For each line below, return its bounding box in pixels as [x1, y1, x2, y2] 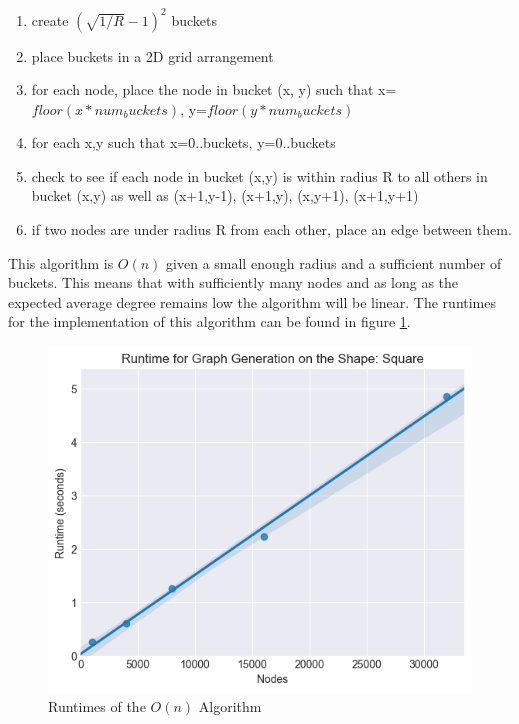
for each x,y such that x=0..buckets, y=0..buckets [31, 132, 336, 153]
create [31, 9, 69, 30]
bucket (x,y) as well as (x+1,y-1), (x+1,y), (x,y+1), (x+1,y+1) [31, 185, 419, 206]
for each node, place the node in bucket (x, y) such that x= [31, 79, 397, 100]
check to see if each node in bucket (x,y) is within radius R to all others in [31, 165, 488, 186]
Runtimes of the [48, 696, 146, 717]
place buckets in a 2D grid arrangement [31, 45, 274, 66]
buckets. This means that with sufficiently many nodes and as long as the [8, 272, 459, 293]
